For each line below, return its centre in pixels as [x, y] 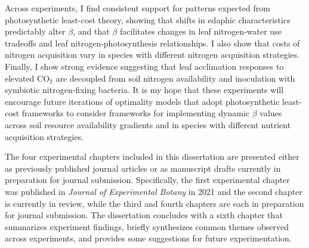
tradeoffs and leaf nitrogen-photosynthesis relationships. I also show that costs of [152, 43]
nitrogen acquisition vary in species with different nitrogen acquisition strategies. [152, 55]
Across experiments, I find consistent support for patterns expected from [137, 8]
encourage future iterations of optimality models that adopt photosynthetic [142, 101]
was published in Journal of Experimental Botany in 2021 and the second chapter [154, 191]
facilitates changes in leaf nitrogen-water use [200, 31]
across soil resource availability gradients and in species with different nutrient [148, 124]
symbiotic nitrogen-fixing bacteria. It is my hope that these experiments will [144, 90]
